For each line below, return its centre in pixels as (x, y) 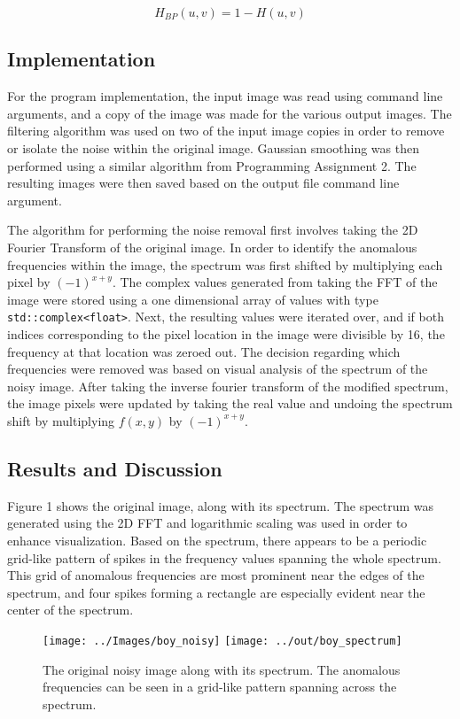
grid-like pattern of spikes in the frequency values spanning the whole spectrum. (224, 557)
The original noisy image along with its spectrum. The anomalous (222, 669)
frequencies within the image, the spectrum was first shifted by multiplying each (225, 264)
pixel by (29, 282)
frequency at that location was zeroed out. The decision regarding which (204, 351)
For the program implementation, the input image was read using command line (225, 96)
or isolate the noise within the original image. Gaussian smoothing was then (213, 147)
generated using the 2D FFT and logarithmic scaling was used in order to (207, 523)
